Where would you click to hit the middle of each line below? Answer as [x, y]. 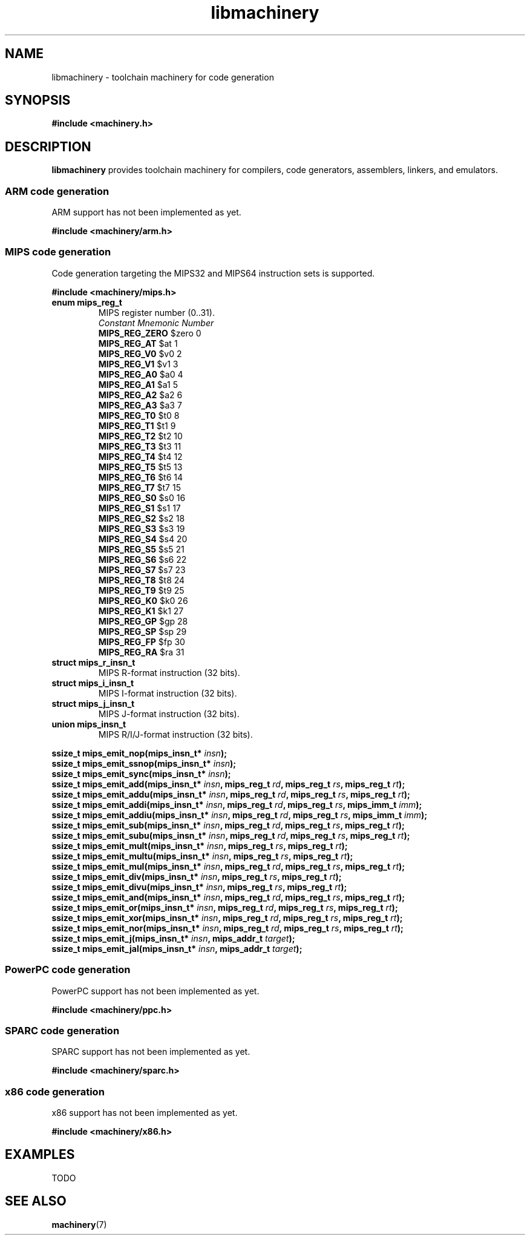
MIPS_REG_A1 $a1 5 [138, 384]
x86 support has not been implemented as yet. [145, 1113]
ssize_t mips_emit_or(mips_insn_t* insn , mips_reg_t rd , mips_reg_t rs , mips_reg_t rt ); [225, 907]
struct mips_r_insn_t [93, 662]
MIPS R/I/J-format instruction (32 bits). [175, 734]
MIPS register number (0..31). [156, 312]
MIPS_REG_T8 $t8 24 [142, 580]
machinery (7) [79, 1224]
